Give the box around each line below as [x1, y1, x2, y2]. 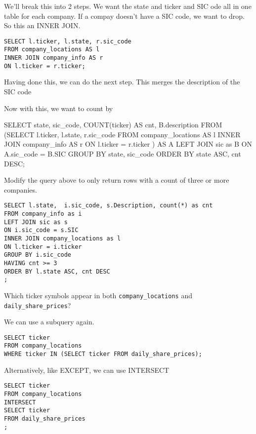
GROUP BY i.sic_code [4, 251, 72, 259]
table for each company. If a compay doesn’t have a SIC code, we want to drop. [4, 10, 245, 21]
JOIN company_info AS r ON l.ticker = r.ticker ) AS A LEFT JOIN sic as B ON [4, 139, 252, 149]
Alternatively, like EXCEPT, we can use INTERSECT [4, 364, 170, 375]
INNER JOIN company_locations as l [4, 235, 121, 242]
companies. [4, 184, 37, 195]
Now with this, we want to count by [4, 103, 113, 113]
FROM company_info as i [4, 210, 82, 217]
